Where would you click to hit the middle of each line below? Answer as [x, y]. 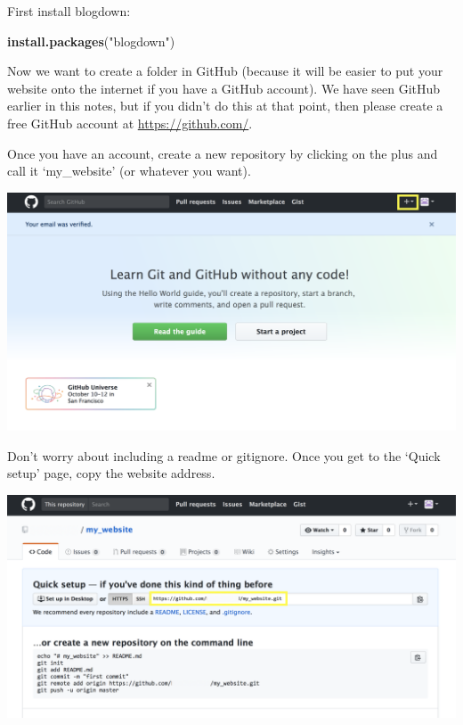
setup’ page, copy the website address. [111, 473]
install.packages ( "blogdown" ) [91, 41]
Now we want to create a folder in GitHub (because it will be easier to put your [225, 71]
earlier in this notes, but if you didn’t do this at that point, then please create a [225, 106]
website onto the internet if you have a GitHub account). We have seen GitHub [224, 88]
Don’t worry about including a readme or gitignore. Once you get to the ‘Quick [224, 455]
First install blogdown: [69, 11]
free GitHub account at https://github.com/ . [130, 123]
